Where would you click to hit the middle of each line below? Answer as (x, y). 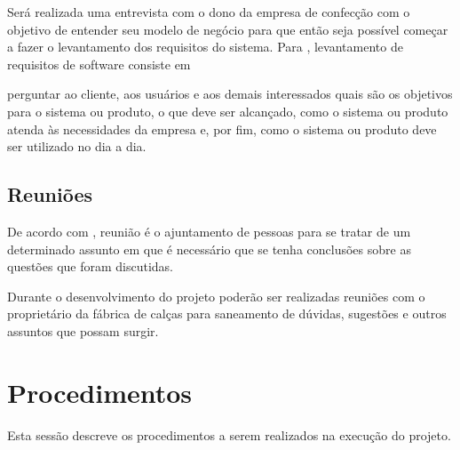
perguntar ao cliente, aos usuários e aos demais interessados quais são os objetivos (230, 94)
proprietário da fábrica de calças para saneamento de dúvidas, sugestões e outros (227, 313)
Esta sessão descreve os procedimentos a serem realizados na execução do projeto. (229, 434)
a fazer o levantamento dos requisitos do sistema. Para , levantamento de (205, 47)
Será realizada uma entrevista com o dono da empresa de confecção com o (209, 12)
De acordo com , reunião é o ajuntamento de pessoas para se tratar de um (209, 231)
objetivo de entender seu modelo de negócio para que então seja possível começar (228, 29)
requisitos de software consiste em (99, 64)
